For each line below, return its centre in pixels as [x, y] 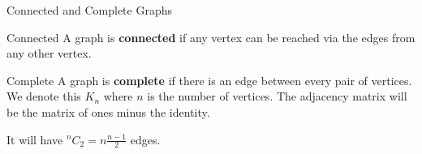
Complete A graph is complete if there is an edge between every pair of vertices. [209, 80]
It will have [35, 139]
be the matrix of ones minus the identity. [108, 111]
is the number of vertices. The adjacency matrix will [277, 96]
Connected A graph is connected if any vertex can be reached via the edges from [211, 37]
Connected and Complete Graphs [89, 10]
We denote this [44, 96]
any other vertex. [49, 53]
